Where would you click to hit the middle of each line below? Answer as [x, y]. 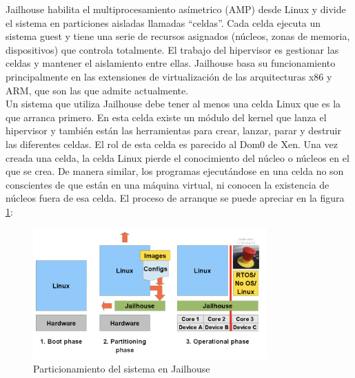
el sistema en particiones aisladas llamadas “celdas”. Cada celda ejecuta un [163, 22]
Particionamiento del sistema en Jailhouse [122, 369]
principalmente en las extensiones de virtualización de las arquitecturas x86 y [169, 76]
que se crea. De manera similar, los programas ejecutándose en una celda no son [175, 171]
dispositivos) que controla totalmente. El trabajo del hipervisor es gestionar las [172, 49]
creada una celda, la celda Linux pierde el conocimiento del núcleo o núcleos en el [177, 157]
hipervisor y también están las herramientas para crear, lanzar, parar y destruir [173, 130]
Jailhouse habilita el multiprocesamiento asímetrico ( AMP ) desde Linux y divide [176, 9]
